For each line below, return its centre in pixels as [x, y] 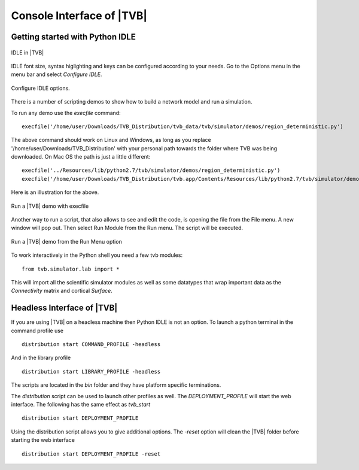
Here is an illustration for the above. [55, 192]
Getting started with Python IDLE [73, 37]
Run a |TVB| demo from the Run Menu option [66, 241]
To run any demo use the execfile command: [66, 113]
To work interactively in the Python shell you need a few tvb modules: [97, 255]
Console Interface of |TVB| [79, 16]
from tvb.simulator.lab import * [71, 269]
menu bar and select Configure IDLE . [57, 74]
